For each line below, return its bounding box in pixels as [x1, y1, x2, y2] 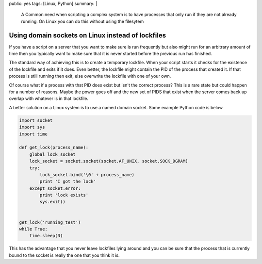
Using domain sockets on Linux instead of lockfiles [9, 31, 166, 39]
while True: [19, 226, 48, 232]
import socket [19, 117, 53, 123]
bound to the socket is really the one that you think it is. [9, 252, 120, 258]
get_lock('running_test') [19, 219, 81, 225]
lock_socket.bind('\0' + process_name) [39, 172, 134, 177]
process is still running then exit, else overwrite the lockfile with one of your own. [9, 73, 171, 79]
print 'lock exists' [39, 192, 89, 198]
